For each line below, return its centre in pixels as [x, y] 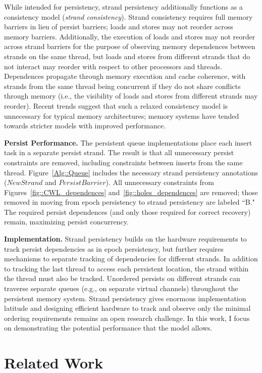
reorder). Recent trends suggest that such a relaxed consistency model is [116, 105]
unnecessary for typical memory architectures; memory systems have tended [122, 115]
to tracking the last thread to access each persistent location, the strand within [126, 268]
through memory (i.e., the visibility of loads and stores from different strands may [131, 96]
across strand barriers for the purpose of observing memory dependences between [130, 46]
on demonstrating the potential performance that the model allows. [108, 328]
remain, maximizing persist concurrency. [66, 222]
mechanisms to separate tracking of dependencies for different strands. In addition [131, 259]
